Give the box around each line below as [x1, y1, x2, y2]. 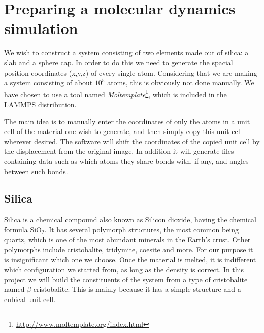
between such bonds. [4, 165, 68, 176]
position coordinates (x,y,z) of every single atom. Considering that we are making [4, 67, 257, 78]
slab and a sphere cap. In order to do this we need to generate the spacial [4, 57, 233, 68]
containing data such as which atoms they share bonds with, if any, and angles [4, 155, 249, 166]
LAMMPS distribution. [4, 98, 77, 109]
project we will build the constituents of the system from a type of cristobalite [4, 274, 248, 284]
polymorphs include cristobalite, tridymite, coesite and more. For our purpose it [4, 244, 253, 255]
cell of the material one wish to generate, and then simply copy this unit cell [4, 126, 242, 137]
